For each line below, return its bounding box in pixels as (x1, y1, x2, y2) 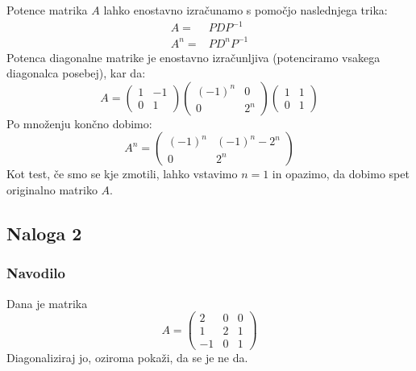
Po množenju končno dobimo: (6, 115, 152, 131)
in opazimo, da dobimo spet (272, 165, 410, 182)
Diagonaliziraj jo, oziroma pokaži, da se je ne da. (6, 349, 248, 366)
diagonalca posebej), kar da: (6, 65, 146, 81)
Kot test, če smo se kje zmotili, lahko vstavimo (6, 165, 238, 182)
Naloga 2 (6, 221, 82, 246)
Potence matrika (6, 2, 88, 18)
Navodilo (6, 263, 65, 283)
